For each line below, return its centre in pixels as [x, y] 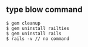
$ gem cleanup [23, 23]
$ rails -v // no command [38, 38]
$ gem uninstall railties [38, 28]
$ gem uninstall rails [34, 33]
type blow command [44, 10]
